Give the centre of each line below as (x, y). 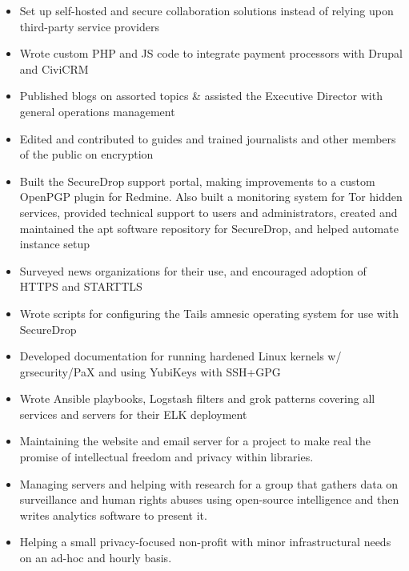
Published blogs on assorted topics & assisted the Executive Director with (201, 96)
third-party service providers (89, 26)
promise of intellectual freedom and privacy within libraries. (166, 457)
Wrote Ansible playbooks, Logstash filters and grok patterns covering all (197, 398)
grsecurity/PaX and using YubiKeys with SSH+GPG (150, 371)
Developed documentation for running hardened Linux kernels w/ (180, 356)
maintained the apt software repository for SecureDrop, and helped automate (209, 228)
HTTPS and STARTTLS (81, 286)
